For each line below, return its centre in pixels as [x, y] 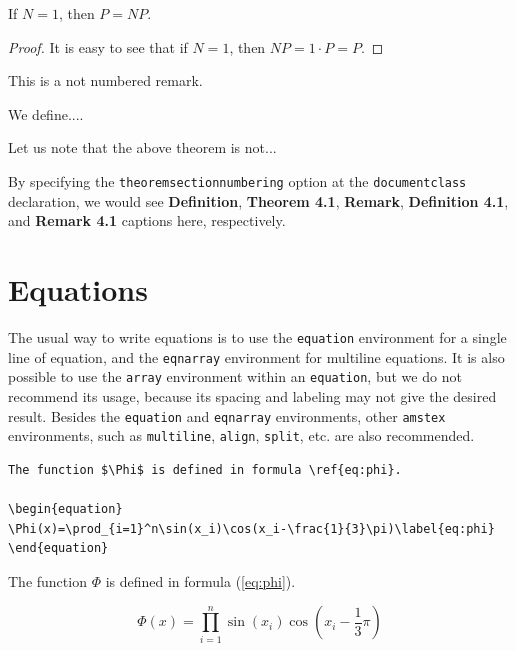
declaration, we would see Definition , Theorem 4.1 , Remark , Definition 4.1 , [258, 200]
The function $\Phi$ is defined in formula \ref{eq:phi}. [205, 469]
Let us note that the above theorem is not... [142, 147]
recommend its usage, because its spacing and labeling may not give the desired [252, 395]
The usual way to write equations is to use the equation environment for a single [257, 336]
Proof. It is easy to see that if [98, 46]
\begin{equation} [65, 509]
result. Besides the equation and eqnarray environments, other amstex [227, 415]
